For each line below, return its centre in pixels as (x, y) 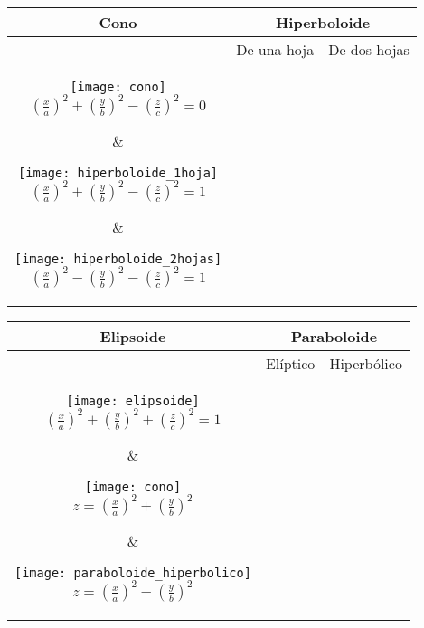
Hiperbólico (366, 363)
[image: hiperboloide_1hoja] (118, 173)
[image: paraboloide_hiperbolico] (133, 573)
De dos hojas (369, 49)
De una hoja (275, 49)
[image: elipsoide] (133, 401)
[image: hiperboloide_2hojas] (118, 259)
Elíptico (290, 363)
